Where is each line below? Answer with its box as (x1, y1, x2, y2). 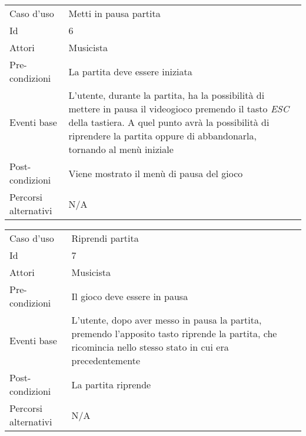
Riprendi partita (71, 231, 139, 245)
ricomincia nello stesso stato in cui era (71, 340, 229, 354)
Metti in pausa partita (68, 6, 161, 20)
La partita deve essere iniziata (68, 64, 192, 78)
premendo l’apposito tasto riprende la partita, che (71, 327, 277, 340)
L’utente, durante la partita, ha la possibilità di (68, 88, 265, 102)
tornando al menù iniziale (68, 142, 174, 156)
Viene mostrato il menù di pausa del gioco (68, 166, 243, 180)
